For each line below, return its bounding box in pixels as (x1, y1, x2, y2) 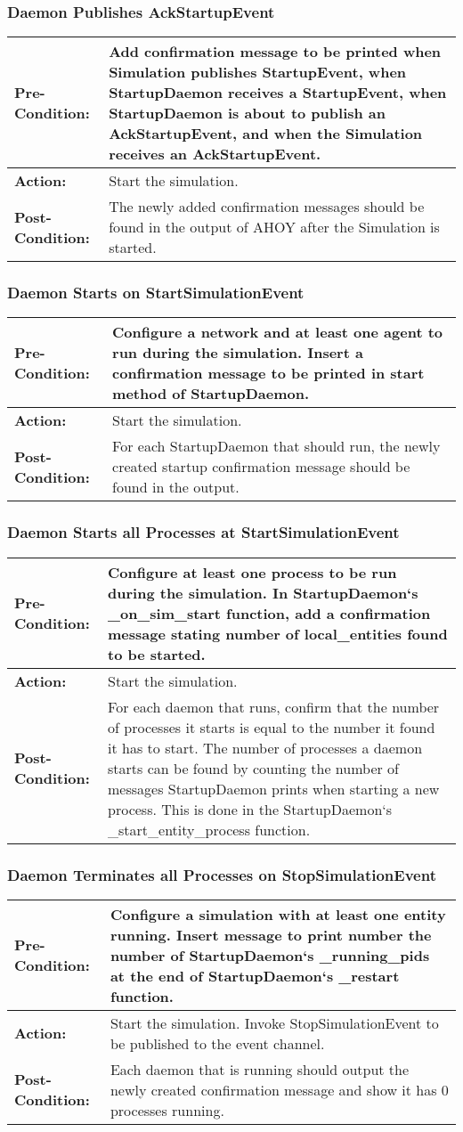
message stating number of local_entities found (108, 623, 448, 644)
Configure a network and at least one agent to (112, 322, 443, 343)
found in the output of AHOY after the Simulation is (109, 216, 440, 238)
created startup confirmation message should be (112, 456, 410, 477)
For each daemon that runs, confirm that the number (108, 696, 440, 717)
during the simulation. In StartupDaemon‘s (108, 582, 418, 603)
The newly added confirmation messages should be (109, 196, 425, 217)
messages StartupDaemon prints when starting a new (108, 778, 440, 799)
